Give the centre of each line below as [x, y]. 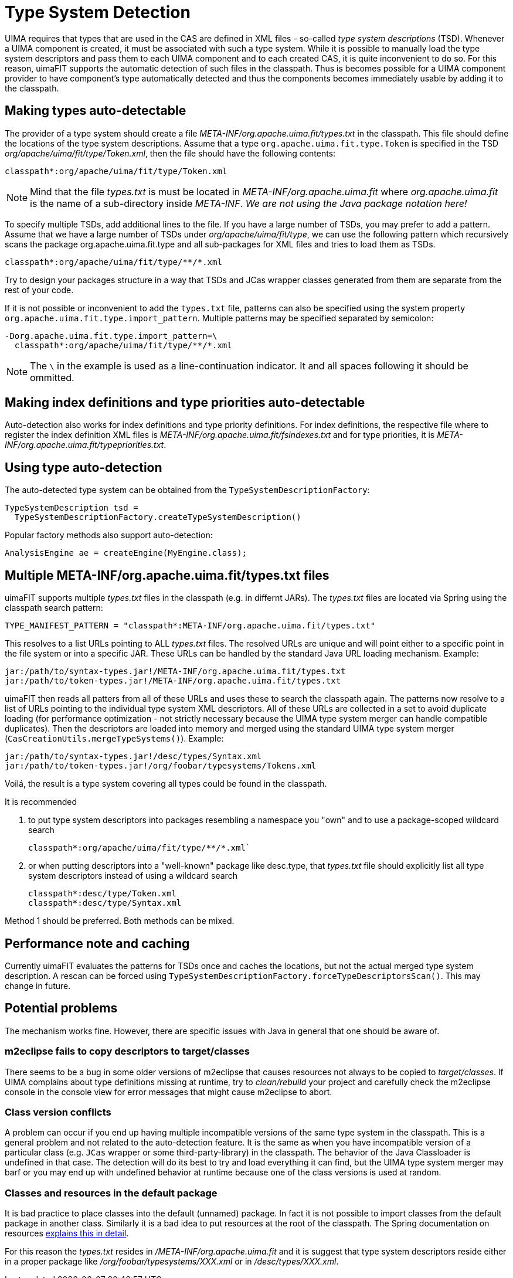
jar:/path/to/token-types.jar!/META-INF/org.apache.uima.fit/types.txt [173, 681]
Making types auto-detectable [96, 111]
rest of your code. [39, 290]
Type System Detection [98, 12]
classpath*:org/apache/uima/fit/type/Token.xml [116, 171]
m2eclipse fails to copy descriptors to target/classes [127, 1051]
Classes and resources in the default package [111, 1193]
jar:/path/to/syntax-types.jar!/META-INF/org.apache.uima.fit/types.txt [175, 672]
